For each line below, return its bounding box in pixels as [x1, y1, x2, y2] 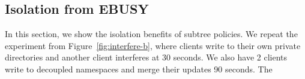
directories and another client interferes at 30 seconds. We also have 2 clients [5, 51, 287, 63]
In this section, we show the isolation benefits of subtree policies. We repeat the [5, 28, 298, 40]
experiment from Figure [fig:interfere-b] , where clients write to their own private [5, 39, 301, 51]
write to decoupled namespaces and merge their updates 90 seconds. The [5, 62, 273, 75]
